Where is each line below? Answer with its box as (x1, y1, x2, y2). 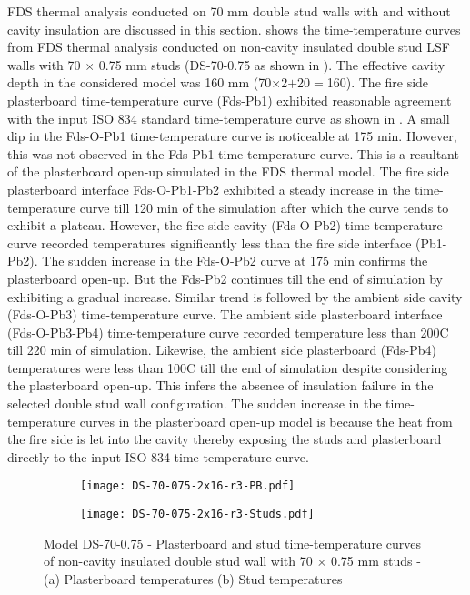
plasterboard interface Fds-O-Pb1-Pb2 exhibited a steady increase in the (7, 179, 411, 198)
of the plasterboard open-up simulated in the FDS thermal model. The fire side (7, 162, 449, 181)
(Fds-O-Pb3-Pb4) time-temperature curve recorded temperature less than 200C (7, 322, 449, 341)
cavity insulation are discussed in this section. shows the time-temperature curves (7, 19, 461, 38)
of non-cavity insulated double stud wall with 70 (44, 551, 313, 570)
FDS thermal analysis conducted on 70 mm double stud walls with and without (7, 2, 451, 20)
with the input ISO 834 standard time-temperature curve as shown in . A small (7, 108, 450, 127)
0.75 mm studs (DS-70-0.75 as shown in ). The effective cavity (98, 55, 445, 74)
